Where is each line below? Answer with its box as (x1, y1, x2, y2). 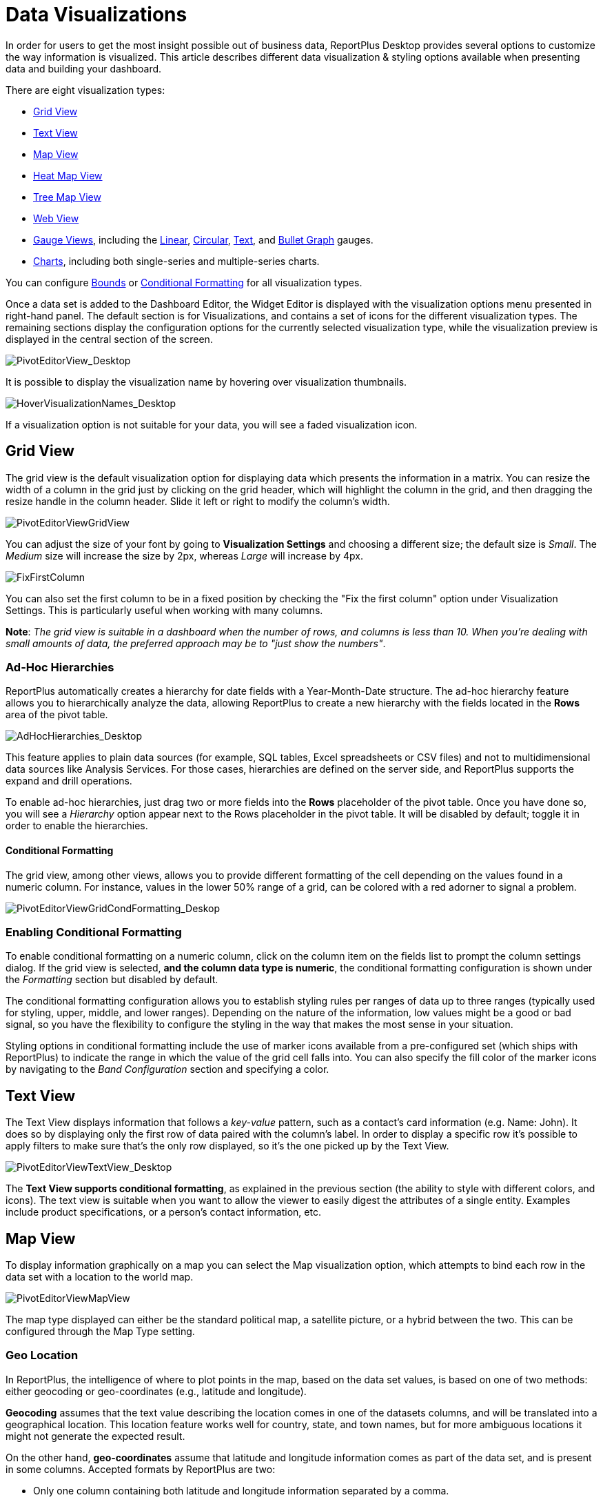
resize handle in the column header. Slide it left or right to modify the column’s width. (6, 495, 390, 507)
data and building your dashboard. (6, 62, 162, 75)
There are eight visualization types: (6, 83, 165, 96)
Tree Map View (33, 190, 101, 203)
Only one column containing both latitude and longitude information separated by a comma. (33, 1484, 449, 1496)
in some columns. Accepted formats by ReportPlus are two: (6, 1463, 276, 1475)
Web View (33, 212, 79, 224)
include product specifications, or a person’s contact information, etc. (6, 1206, 321, 1218)
